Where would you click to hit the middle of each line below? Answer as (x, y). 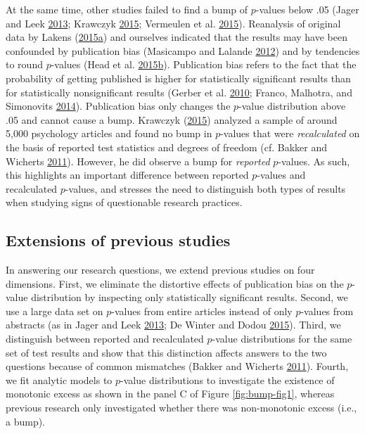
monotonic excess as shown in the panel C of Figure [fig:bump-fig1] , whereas (170, 394)
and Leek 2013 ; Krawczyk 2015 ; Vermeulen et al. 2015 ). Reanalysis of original (173, 23)
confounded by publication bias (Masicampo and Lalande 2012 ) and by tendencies (183, 50)
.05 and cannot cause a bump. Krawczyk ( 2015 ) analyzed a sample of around (172, 119)
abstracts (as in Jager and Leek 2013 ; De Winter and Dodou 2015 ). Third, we (173, 325)
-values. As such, (314, 161)
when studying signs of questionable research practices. (124, 202)
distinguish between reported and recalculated (105, 339)
